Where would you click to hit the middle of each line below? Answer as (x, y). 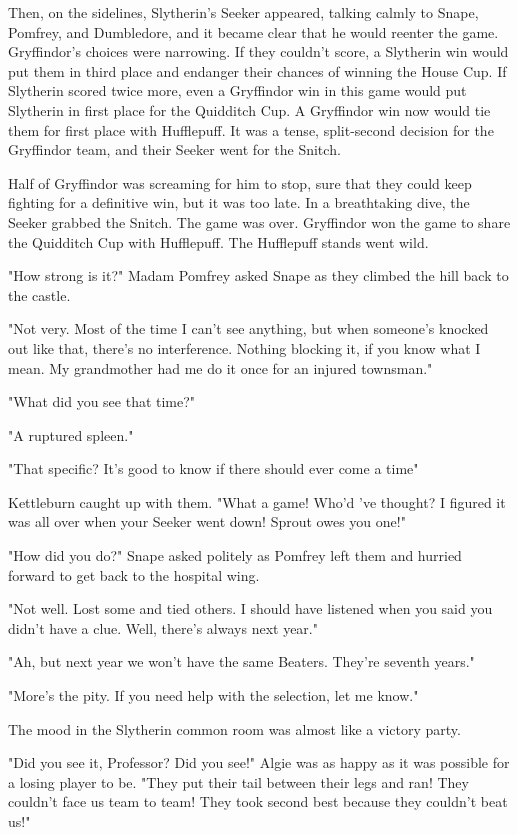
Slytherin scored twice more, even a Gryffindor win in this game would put (237, 90)
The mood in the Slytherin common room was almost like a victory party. (234, 728)
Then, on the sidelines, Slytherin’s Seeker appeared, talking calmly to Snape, (243, 12)
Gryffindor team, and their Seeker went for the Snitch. (174, 149)
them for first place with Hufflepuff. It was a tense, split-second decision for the (251, 129)
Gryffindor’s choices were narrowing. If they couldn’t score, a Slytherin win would (258, 51)
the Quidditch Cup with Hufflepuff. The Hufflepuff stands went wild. (218, 241)
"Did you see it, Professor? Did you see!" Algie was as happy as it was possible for (259, 762)
